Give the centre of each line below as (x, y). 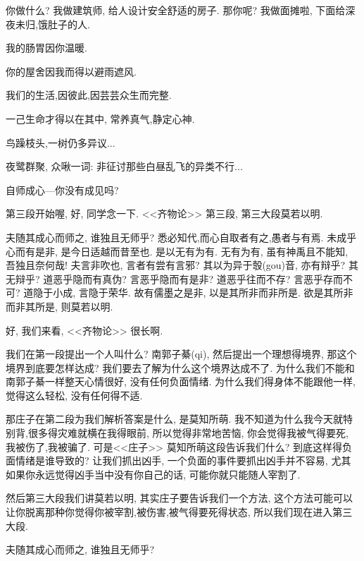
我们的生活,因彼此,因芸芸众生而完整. (89, 95)
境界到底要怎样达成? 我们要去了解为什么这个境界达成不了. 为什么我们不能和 (180, 367)
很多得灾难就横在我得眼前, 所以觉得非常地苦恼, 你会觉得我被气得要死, (188, 433)
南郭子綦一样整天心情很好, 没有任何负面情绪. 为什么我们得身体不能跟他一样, (181, 381)
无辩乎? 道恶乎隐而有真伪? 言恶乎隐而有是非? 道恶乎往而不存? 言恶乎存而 (175, 278)
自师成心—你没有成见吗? (62, 189)
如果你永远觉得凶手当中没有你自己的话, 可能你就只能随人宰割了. (153, 474)
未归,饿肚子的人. (52, 24)
